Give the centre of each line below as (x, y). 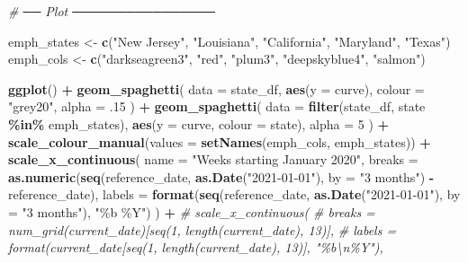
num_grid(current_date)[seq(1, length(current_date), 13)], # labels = (202, 229)
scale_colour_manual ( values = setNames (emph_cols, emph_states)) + (220, 141)
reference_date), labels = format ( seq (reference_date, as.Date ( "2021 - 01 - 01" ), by (234, 194)
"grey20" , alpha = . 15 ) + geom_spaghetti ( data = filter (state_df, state (217, 106)
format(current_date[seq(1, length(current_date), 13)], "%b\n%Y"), (196, 247)
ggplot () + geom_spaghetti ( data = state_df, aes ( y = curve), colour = (216, 88)
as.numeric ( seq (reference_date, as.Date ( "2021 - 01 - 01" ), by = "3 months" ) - (221, 176)
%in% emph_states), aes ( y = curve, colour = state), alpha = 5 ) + (199, 123)
